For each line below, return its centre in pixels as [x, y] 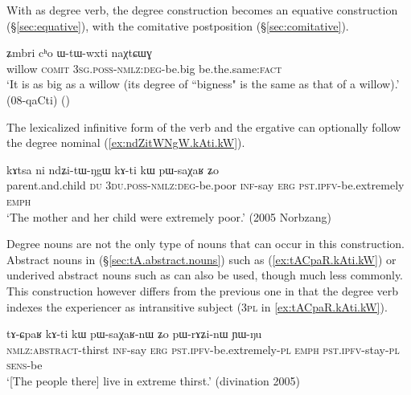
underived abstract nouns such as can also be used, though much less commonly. [205, 275]
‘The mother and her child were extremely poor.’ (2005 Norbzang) [169, 216]
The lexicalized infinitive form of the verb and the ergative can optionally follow [204, 126]
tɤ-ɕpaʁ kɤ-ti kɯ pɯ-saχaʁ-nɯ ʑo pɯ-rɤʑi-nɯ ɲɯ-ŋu [134, 334]
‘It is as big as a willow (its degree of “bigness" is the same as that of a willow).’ [203, 84]
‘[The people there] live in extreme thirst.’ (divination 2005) [153, 380]
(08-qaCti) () [38, 99]
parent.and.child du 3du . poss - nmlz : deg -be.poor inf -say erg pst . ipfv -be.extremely [205, 185]
